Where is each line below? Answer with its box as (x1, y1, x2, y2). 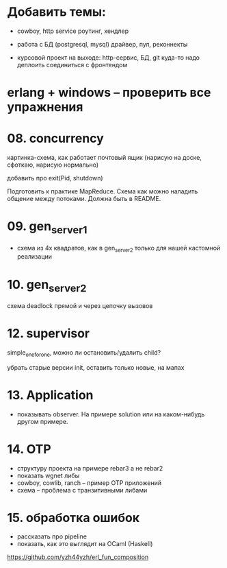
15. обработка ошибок (7, 510, 140, 525)
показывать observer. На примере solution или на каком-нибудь (16, 410, 205, 418)
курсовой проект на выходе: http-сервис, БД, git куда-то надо (16, 53, 200, 62)
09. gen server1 (7, 219, 88, 237)
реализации (16, 252, 53, 261)
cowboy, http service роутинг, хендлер (16, 27, 129, 35)
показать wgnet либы (16, 471, 80, 480)
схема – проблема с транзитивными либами (16, 486, 148, 494)
